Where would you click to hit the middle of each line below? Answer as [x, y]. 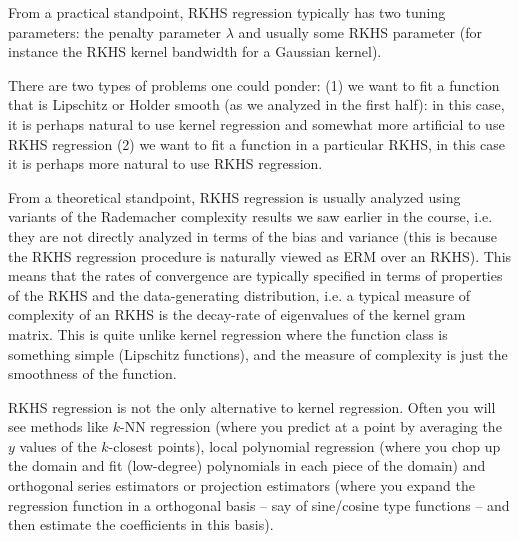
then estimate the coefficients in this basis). [141, 524]
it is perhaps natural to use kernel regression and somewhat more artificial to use [256, 123]
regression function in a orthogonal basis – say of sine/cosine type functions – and [259, 504]
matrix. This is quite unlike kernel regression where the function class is [228, 333]
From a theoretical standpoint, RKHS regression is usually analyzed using [234, 196]
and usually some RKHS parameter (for [360, 31]
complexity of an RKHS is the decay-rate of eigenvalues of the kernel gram [237, 314]
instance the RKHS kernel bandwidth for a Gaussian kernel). [195, 51]
